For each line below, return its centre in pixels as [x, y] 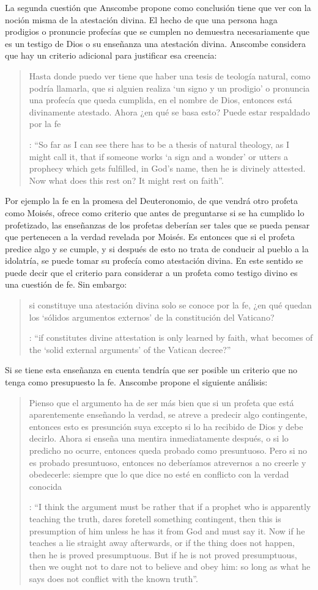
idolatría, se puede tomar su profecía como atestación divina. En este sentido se [154, 260]
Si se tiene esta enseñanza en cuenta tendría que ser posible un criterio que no [151, 370]
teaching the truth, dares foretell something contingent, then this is [155, 518]
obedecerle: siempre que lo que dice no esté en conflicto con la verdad [159, 474]
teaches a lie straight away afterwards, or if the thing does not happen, [162, 543]
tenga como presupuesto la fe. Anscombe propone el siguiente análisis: [136, 382]
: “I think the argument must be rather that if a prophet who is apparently [170, 507]
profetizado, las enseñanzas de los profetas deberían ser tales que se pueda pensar [157, 224]
